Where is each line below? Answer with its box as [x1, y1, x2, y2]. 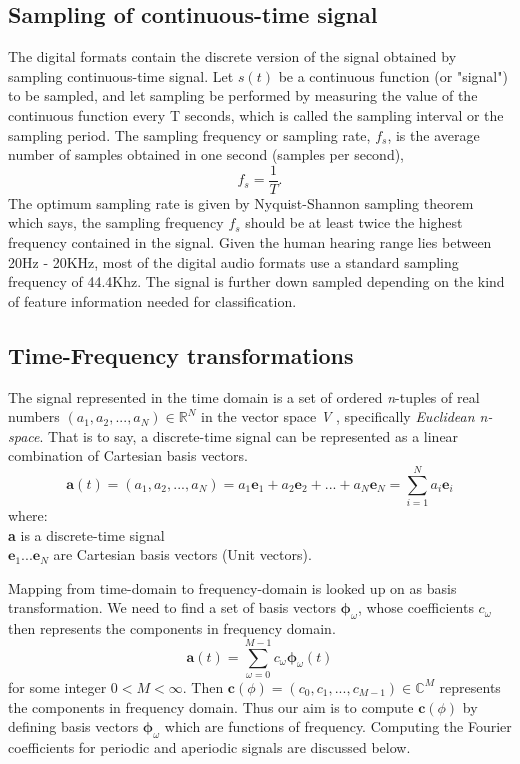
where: [8, 505, 48, 526]
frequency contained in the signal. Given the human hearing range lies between [8, 232, 492, 253]
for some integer [8, 676, 107, 697]
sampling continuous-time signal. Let [8, 65, 234, 86]
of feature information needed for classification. [8, 290, 297, 311]
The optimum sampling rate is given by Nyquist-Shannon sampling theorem [8, 192, 474, 213]
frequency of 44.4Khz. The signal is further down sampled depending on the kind [8, 271, 505, 292]
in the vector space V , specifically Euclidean [201, 406, 475, 427]
